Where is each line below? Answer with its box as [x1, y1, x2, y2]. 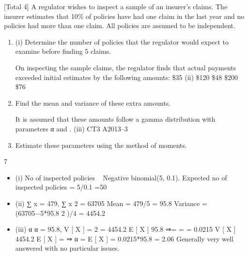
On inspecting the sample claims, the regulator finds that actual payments [15, 62, 236, 72]
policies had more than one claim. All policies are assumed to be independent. [4, 20, 235, 31]
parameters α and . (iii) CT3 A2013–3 [15, 123, 128, 133]
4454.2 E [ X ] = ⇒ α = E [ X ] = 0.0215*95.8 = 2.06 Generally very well [15, 233, 233, 243]
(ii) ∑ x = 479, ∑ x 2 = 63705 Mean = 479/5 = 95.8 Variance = [15, 198, 207, 208]
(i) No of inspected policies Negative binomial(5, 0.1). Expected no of [15, 172, 227, 182]
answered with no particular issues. [15, 243, 120, 253]
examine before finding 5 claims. [15, 46, 111, 56]
